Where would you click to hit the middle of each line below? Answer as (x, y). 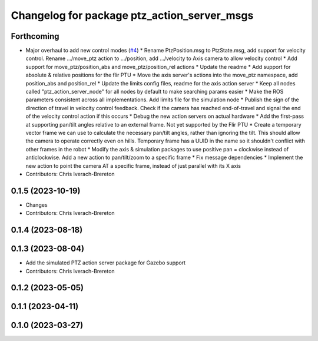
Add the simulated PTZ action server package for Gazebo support (105, 263)
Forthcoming (35, 36)
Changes (37, 205)
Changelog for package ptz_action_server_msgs (132, 15)
